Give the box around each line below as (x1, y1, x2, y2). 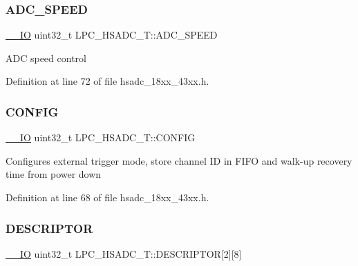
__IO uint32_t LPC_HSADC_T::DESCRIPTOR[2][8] (6, 246, 242, 260)
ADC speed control (6, 50, 86, 65)
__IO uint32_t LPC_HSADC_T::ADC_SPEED (6, 28, 218, 42)
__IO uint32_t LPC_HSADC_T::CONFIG (6, 130, 196, 145)
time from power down (6, 167, 102, 181)
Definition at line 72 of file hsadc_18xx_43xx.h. (6, 74, 209, 88)
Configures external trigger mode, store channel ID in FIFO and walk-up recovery (6, 153, 352, 167)
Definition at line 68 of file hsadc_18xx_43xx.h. (6, 190, 209, 204)
